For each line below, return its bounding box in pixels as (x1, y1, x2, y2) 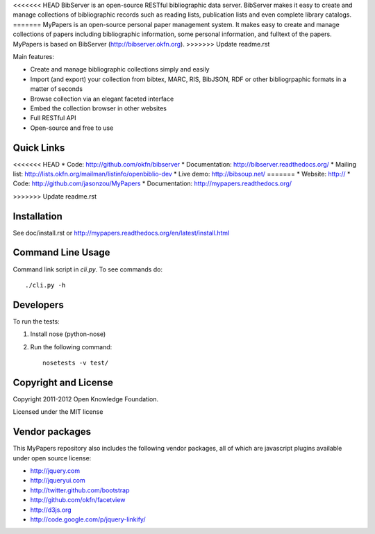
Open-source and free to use (30, 124, 114, 132)
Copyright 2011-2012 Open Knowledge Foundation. (12, 394, 159, 403)
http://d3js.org (30, 506, 72, 514)
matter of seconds (30, 85, 83, 93)
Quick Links (12, 142, 65, 153)
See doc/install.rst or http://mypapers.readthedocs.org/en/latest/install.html (12, 228, 230, 237)
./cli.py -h (25, 281, 66, 289)
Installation (12, 210, 62, 222)
